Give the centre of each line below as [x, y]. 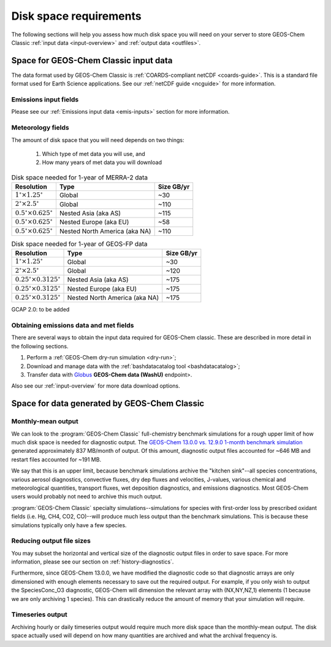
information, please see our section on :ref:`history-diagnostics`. [93, 562]
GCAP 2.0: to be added [40, 310]
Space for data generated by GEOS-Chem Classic [108, 403]
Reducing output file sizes [51, 541]
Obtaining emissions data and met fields [73, 326]
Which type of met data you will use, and [93, 154]
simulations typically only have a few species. [69, 525]
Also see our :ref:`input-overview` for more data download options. [96, 386]
